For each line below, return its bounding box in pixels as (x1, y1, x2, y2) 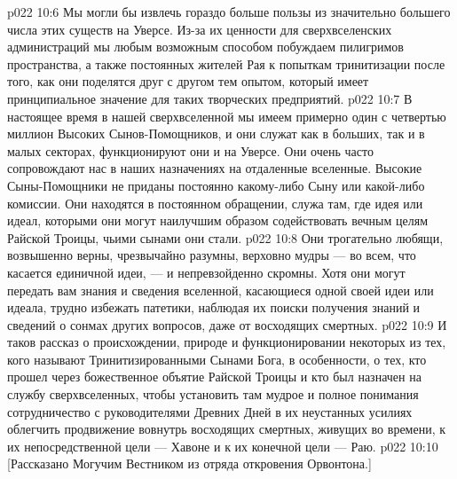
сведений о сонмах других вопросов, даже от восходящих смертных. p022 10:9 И (7, 315, 447, 334)
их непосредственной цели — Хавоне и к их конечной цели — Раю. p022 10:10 (7, 436, 438, 455)
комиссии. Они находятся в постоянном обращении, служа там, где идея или (7, 193, 423, 212)
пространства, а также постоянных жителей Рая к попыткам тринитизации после (7, 54, 445, 73)
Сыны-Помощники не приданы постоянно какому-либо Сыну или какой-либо (7, 176, 425, 194)
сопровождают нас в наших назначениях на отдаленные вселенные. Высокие (7, 159, 422, 177)
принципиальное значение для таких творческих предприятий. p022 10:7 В (7, 89, 413, 107)
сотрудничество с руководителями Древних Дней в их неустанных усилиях (7, 402, 413, 420)
